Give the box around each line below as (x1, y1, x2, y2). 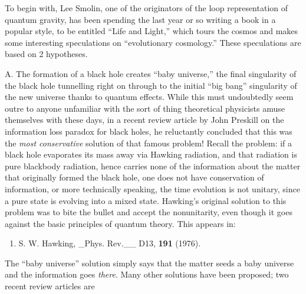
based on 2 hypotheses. (5, 48, 88, 60)
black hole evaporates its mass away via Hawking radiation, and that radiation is (5, 148, 297, 161)
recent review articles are (5, 280, 95, 292)
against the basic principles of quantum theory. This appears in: (5, 217, 236, 229)
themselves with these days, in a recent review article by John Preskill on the (5, 113, 284, 126)
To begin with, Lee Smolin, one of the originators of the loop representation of (5, 2, 288, 14)
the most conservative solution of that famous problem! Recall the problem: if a (5, 136, 292, 149)
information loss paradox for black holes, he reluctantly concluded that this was (5, 125, 292, 137)
